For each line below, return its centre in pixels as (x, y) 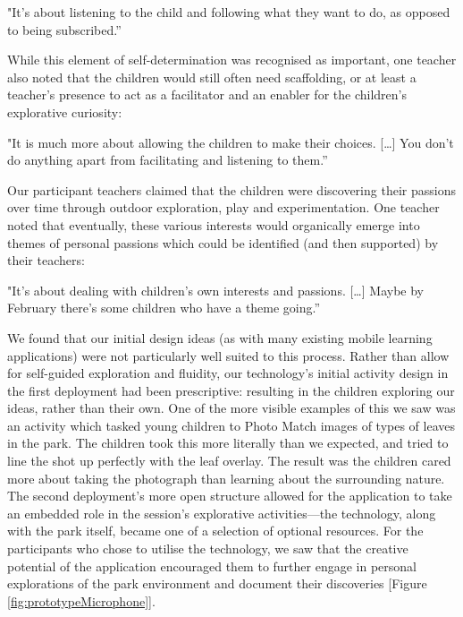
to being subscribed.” (64, 29)
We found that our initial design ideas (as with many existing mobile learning (220, 337)
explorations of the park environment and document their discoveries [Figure (217, 583)
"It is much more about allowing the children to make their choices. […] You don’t (231, 142)
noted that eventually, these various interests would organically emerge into (214, 224)
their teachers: (46, 260)
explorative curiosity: (65, 111)
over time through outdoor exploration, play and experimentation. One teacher (223, 207)
